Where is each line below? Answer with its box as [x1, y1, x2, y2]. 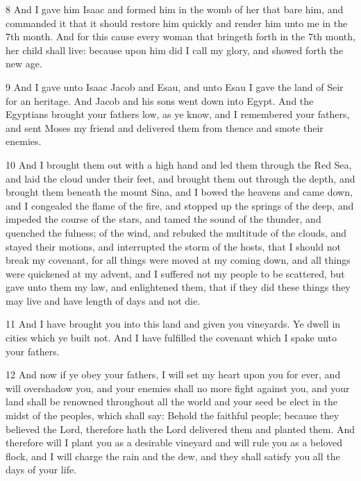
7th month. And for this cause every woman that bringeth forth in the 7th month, [6, 29, 355, 44]
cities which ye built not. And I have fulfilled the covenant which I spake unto [6, 330, 337, 345]
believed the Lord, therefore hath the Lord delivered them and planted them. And [6, 421, 355, 436]
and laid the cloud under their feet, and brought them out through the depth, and [6, 171, 355, 185]
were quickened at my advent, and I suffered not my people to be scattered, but [6, 266, 345, 280]
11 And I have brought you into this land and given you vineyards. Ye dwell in [6, 317, 341, 331]
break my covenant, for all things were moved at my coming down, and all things [6, 253, 351, 267]
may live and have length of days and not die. [6, 293, 201, 307]
